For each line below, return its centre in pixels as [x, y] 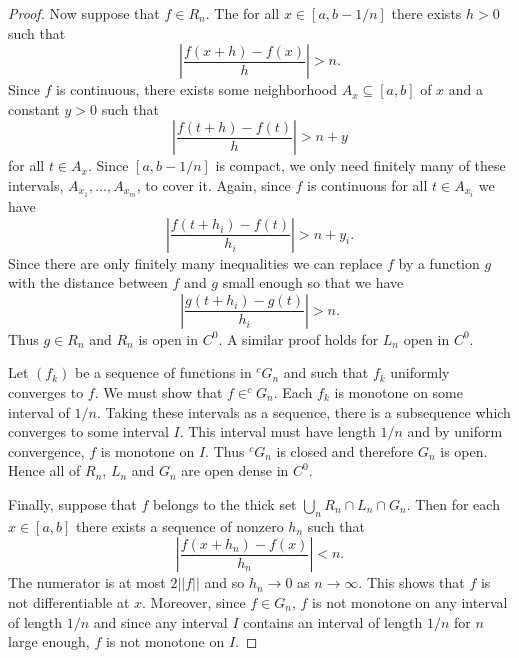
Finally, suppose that [72, 504]
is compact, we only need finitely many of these [360, 165]
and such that [326, 372]
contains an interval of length [333, 621]
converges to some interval [88, 431]
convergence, [46, 450]
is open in [168, 338]
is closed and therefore [345, 450]
